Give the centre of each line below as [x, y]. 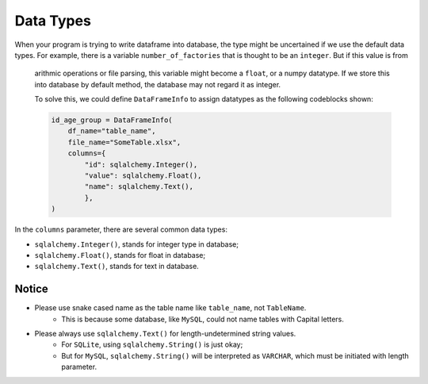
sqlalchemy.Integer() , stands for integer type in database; [137, 244]
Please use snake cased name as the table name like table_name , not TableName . [170, 308]
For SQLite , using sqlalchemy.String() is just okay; [152, 344]
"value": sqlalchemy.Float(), [143, 176]
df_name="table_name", [112, 131]
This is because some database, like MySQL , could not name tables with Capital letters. [203, 319]
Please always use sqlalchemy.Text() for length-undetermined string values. [165, 334]
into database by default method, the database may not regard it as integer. [158, 84]
